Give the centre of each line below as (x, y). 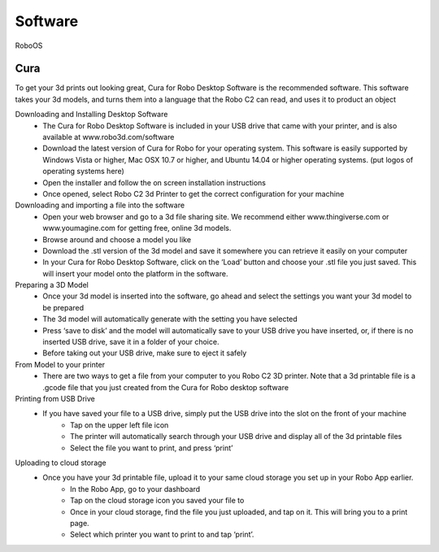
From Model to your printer (60, 364)
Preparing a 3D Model (52, 285)
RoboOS (29, 46)
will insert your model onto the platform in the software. (135, 273)
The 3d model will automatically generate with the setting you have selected (170, 319)
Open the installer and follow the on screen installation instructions (154, 182)
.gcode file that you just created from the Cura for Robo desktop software (165, 387)
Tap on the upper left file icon (120, 425)
